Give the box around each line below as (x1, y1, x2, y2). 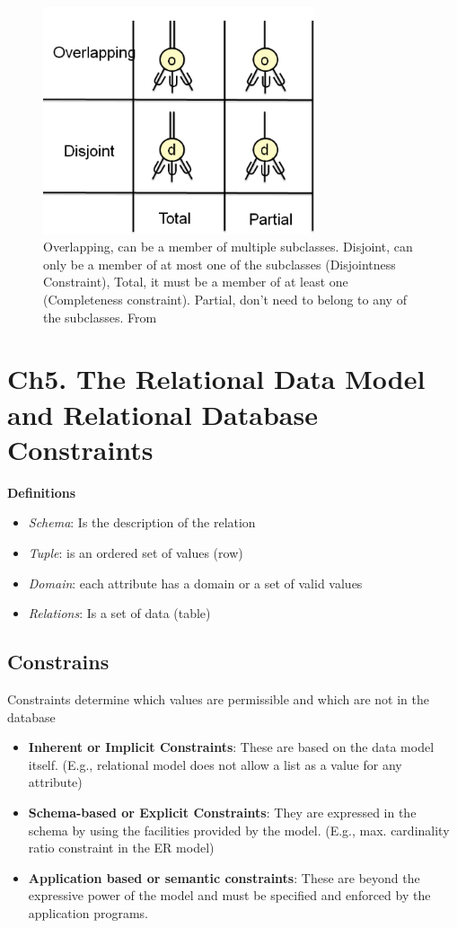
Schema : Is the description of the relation (28, 513, 256, 532)
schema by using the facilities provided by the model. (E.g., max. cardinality (28, 820, 450, 839)
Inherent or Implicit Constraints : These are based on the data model (28, 738, 435, 756)
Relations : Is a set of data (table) (28, 604, 211, 623)
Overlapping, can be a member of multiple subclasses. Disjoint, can (43, 237, 413, 256)
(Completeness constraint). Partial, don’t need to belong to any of (43, 290, 407, 309)
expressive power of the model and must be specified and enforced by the (28, 886, 431, 905)
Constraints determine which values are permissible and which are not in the (7, 689, 429, 708)
